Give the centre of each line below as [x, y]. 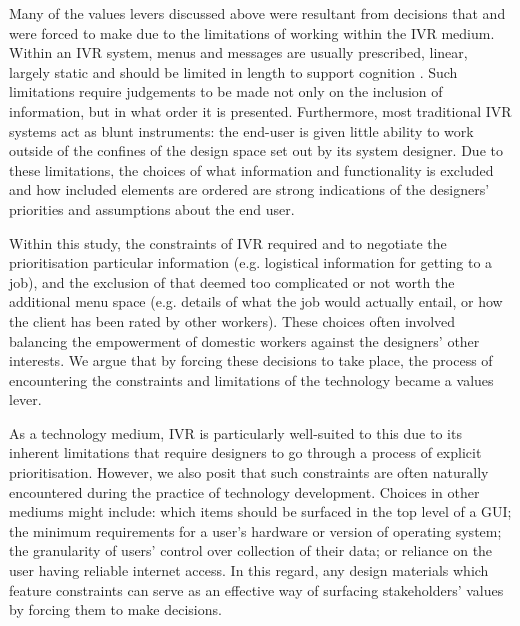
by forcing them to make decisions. [115, 609]
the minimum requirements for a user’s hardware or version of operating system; [255, 530]
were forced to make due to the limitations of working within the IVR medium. [252, 32]
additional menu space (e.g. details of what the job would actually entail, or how [256, 301]
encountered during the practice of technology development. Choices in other [244, 491]
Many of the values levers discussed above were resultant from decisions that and [257, 13]
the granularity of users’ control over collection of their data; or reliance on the [251, 550]
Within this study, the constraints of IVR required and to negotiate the [228, 242]
